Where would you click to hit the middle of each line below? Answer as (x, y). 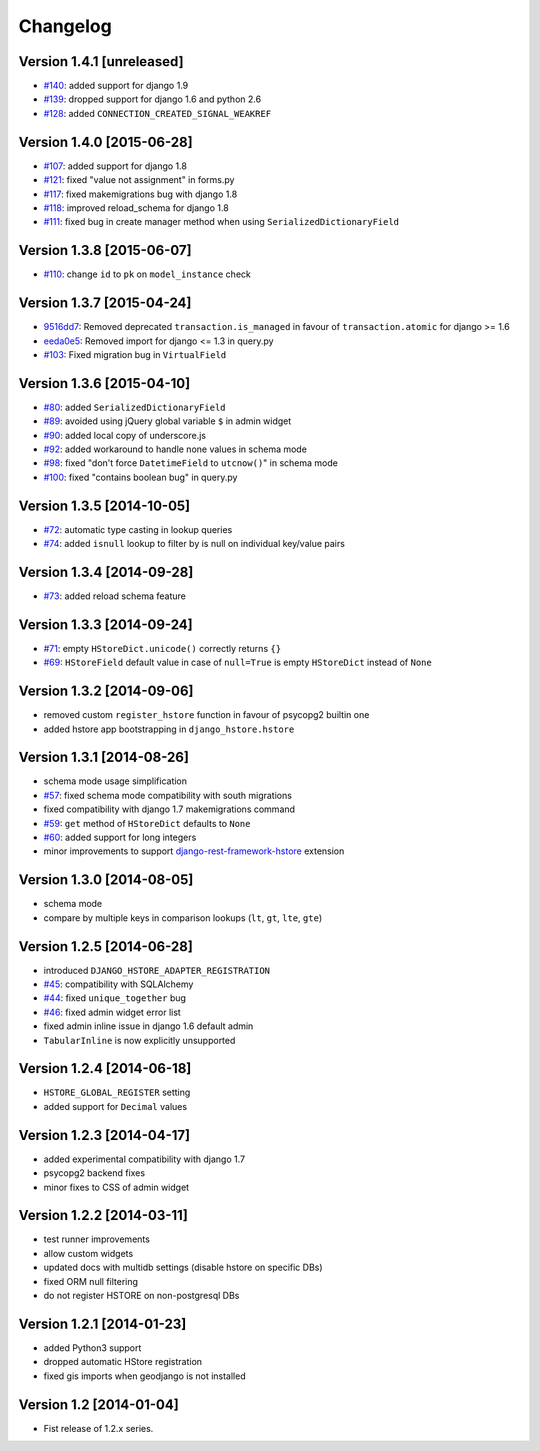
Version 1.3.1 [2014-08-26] (104, 757)
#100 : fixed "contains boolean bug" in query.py (140, 477)
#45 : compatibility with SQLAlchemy (118, 984)
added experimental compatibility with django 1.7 (144, 1159)
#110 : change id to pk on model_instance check (147, 274)
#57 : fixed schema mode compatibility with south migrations (167, 795)
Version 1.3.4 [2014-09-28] (106, 571)
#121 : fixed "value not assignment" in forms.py (139, 180)
